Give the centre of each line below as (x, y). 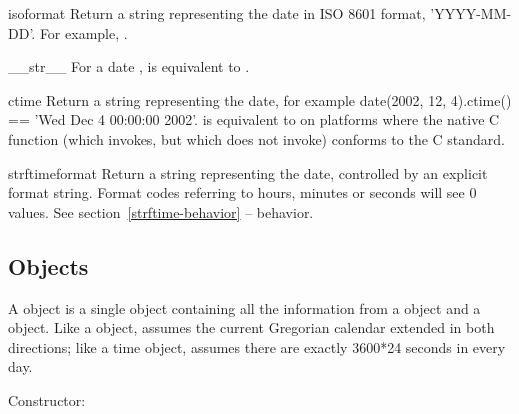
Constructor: (47, 399)
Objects (48, 265)
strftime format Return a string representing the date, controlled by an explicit (248, 172)
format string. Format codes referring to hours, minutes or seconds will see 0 (242, 192)
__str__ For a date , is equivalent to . (129, 66)
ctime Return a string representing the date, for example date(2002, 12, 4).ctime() (260, 99)
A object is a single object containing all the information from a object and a (244, 307)
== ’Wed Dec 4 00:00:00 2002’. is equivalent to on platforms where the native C (254, 119)
